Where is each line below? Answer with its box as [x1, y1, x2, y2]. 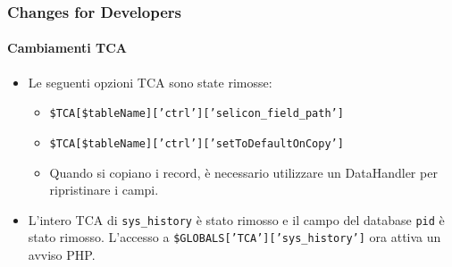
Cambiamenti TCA [7, 38, 128, 57]
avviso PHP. [28, 246, 96, 264]
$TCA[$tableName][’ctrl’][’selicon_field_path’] [49, 107, 344, 121]
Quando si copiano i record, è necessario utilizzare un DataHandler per [49, 163, 438, 181]
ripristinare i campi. [49, 180, 159, 199]
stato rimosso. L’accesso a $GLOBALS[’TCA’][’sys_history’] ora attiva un [28, 228, 441, 246]
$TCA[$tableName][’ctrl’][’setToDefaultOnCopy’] [49, 137, 344, 150]
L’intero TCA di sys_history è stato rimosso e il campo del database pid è [28, 210, 445, 229]
